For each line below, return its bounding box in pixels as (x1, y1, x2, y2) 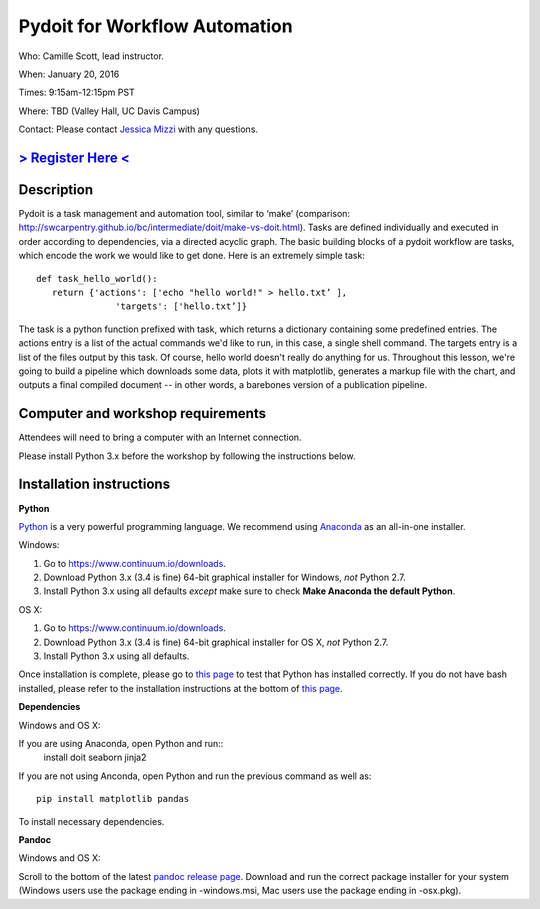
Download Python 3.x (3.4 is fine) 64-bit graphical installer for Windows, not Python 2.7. (43, 571, 407, 584)
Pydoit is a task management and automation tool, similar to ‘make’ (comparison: (18, 208, 350, 220)
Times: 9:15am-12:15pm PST (18, 86, 135, 99)
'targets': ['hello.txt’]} (115, 301, 248, 312)
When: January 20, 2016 (18, 68, 120, 80)
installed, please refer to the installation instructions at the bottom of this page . (18, 682, 344, 694)
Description (18, 181, 94, 198)
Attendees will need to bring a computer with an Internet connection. (18, 431, 302, 444)
